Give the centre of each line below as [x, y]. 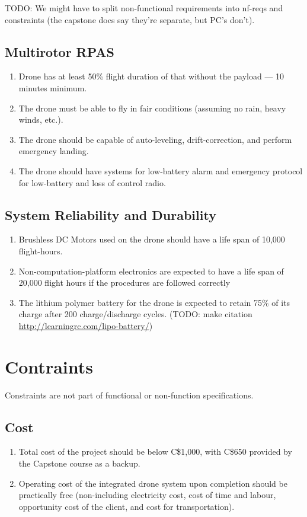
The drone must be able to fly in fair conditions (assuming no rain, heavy [152, 108]
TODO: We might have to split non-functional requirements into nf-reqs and [144, 8]
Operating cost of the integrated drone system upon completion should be [153, 483]
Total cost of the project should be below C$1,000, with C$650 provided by [155, 451]
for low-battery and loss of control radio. [92, 182]
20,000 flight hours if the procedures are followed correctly [124, 283]
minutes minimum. [53, 87]
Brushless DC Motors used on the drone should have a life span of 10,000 [152, 239]
